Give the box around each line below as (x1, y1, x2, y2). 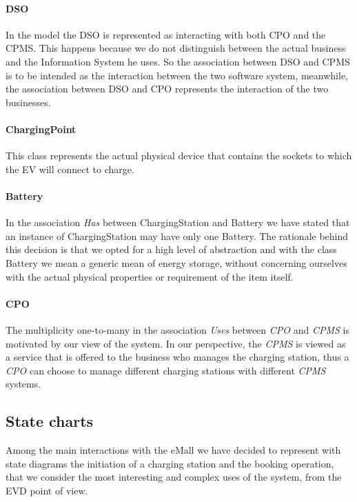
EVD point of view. (6, 483, 88, 497)
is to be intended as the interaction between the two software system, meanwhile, (6, 68, 348, 82)
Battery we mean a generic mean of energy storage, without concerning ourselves (6, 255, 347, 270)
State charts (6, 410, 94, 432)
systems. (6, 376, 41, 391)
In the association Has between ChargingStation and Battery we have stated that (6, 215, 350, 230)
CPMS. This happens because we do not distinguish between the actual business (6, 41, 346, 55)
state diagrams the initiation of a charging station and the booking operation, (6, 456, 334, 470)
